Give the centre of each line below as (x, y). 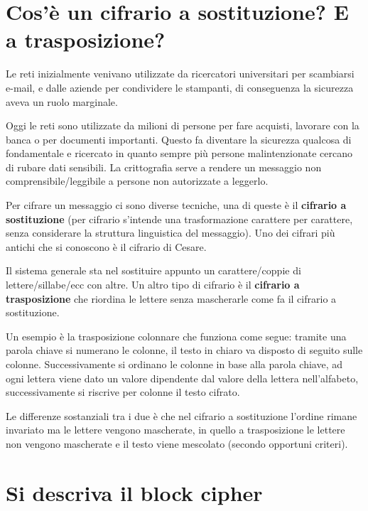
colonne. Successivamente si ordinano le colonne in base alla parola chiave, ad (174, 364)
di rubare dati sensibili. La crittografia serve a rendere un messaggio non (164, 167)
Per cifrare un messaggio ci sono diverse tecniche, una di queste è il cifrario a (176, 205)
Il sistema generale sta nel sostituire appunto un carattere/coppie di (153, 270)
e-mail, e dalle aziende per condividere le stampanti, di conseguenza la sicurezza (180, 87)
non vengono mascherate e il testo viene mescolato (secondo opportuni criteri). (177, 443)
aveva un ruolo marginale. (62, 101)
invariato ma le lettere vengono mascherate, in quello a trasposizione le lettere (175, 430)
